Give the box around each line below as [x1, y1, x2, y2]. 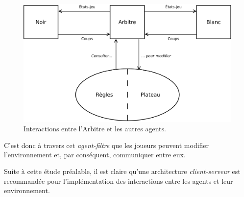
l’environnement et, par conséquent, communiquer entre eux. [4, 149, 186, 160]
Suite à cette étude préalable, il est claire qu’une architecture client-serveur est [4, 166, 241, 176]
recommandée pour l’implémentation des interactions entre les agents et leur [4, 175, 233, 186]
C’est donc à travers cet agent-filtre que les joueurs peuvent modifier [4, 140, 209, 150]
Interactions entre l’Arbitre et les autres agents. [24, 123, 166, 134]
